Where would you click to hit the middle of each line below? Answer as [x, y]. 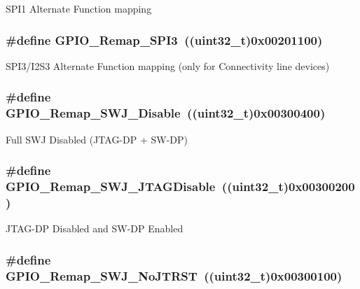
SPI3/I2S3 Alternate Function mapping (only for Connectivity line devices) [168, 65]
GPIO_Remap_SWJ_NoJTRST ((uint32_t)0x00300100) [174, 275]
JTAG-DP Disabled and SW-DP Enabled [95, 228]
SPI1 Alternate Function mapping [79, 8]
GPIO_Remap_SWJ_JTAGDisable [111, 186]
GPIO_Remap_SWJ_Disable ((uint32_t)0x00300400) [166, 113]
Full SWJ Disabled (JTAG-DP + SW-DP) [97, 139]
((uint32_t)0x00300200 [288, 186]
